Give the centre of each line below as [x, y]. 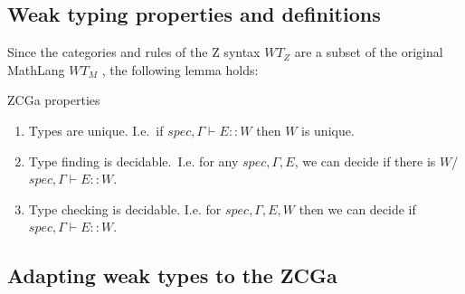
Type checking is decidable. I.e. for [125, 209]
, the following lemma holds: [180, 69]
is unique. [328, 130]
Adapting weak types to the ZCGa [172, 275]
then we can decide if [357, 209]
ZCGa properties [54, 100]
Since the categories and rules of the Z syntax [134, 52]
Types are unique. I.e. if [96, 130]
